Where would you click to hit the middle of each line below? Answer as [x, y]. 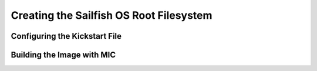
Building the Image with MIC [63, 55]
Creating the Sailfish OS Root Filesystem [112, 15]
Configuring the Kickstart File [66, 36]
